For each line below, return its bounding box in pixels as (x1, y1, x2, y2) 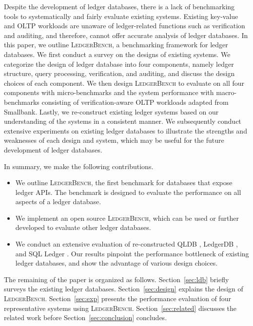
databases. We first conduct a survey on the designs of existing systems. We (4, 49, 231, 59)
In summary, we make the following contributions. (4, 161, 154, 171)
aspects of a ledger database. (15, 196, 101, 207)
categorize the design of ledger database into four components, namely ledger (4, 58, 234, 69)
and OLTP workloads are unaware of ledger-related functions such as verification (4, 20, 245, 31)
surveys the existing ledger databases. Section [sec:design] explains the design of (4, 284, 243, 294)
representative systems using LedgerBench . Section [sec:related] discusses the (4, 303, 237, 313)
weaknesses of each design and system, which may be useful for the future (4, 135, 224, 145)
